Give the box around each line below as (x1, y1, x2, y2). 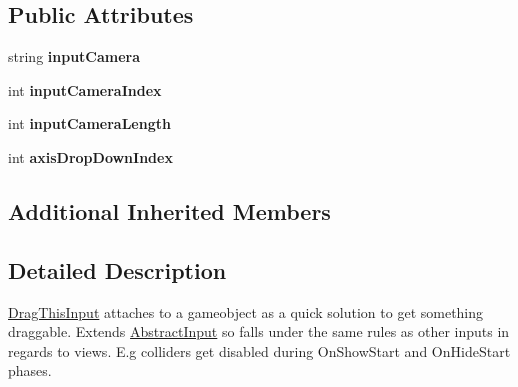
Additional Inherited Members (8, 195, 331, 226)
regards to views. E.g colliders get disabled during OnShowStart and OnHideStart (8, 340, 511, 361)
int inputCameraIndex (8, 79, 162, 100)
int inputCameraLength (8, 113, 171, 134)
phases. (8, 360, 52, 381)
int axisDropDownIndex (8, 146, 173, 167)
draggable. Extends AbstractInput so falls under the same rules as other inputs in (8, 321, 510, 342)
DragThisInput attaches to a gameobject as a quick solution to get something (8, 301, 484, 322)
